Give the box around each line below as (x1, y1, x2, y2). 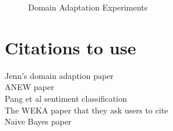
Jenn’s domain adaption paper (5, 69, 114, 81)
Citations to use (5, 35, 136, 59)
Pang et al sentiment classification (5, 92, 127, 104)
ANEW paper (5, 81, 55, 93)
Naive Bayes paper (5, 115, 72, 127)
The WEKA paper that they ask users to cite (5, 104, 168, 116)
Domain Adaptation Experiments (28, 1, 148, 13)
